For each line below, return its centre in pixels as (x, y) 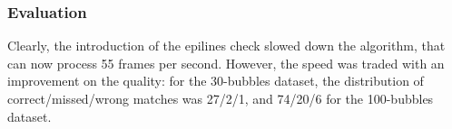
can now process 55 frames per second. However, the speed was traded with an (226, 63)
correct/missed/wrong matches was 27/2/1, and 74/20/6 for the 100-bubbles (221, 98)
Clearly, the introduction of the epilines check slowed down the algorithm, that (226, 46)
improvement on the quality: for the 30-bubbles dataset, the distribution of (216, 81)
